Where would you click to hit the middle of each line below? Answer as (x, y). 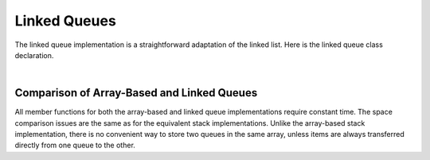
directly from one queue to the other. (75, 145)
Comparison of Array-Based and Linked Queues (136, 93)
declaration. (34, 55)
